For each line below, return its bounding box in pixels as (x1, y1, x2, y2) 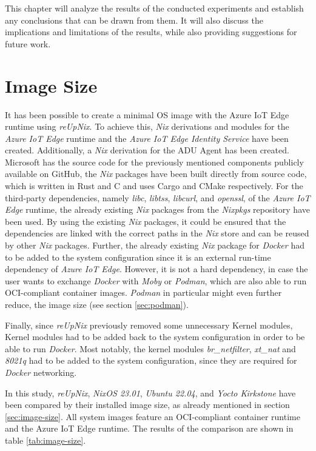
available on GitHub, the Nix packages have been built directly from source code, (5, 167, 307, 180)
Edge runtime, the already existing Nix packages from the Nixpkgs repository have (5, 203, 310, 216)
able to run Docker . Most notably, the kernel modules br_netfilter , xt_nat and (5, 342, 296, 355)
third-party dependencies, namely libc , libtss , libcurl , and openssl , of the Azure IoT (5, 191, 311, 204)
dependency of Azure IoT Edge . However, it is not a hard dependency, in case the (5, 262, 308, 275)
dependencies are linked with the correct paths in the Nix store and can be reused (5, 227, 309, 239)
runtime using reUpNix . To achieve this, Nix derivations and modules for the (5, 120, 289, 133)
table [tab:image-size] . (5, 433, 86, 446)
